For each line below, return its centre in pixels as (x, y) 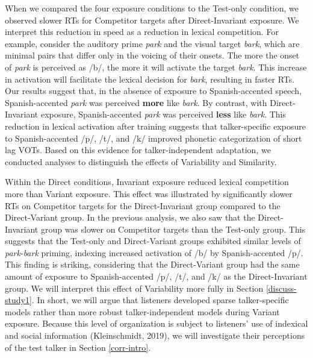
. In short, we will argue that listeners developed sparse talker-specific (160, 300)
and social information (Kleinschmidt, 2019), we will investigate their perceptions (155, 335)
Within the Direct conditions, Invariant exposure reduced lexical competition (147, 182)
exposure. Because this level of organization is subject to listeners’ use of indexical (156, 323)
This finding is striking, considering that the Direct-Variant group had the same (152, 264)
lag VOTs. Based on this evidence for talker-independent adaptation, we (138, 150)
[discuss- (281, 288)
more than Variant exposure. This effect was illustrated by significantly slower (149, 193)
